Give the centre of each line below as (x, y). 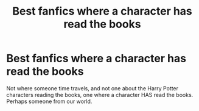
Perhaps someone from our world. (49, 101)
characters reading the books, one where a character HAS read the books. (100, 95)
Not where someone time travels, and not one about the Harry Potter (92, 88)
